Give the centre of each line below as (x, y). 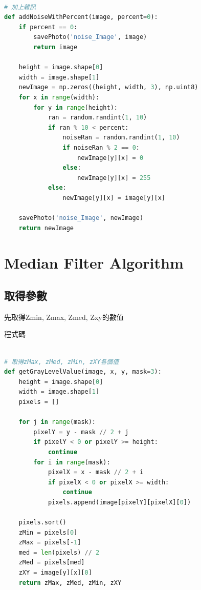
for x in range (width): (59, 97)
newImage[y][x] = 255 (114, 178)
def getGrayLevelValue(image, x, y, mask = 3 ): (83, 372)
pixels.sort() (42, 523)
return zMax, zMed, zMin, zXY (70, 583)
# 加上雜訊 (20, 7)
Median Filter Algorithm (94, 263)
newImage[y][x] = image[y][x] (114, 198)
